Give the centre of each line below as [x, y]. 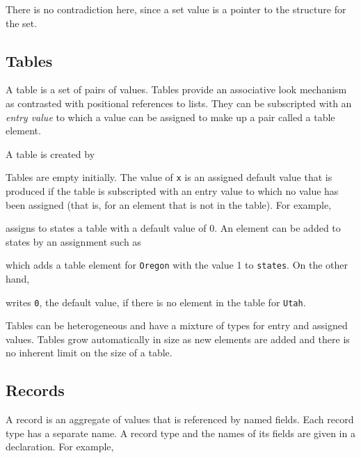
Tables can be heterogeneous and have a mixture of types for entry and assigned [177, 325]
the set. [22, 23]
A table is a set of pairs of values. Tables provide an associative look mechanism [176, 89]
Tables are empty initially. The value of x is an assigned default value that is [169, 177]
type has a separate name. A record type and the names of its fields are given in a [180, 433]
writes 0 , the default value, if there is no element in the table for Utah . [156, 302]
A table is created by [50, 153]
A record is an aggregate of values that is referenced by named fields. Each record [180, 419]
